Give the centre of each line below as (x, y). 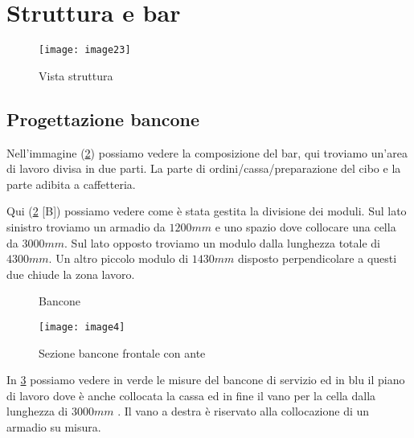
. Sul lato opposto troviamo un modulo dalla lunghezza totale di (222, 242)
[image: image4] (82, 327)
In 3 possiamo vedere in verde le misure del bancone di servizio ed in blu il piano (206, 380)
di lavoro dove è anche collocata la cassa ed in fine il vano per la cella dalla (191, 395)
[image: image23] (85, 50)
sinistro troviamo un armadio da (86, 226)
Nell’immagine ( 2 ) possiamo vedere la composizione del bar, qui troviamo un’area (207, 152)
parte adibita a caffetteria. (71, 184)
